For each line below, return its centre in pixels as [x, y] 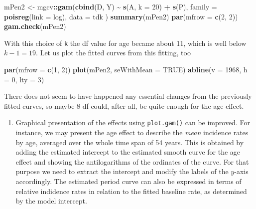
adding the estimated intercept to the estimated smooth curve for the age [128, 152]
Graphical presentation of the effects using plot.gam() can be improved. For [133, 122]
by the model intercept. [51, 201]
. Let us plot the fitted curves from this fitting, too [113, 53]
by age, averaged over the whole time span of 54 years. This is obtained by [130, 142]
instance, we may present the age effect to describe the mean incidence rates [132, 132]
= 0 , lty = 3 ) [24, 79]
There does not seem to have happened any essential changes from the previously [128, 96]
